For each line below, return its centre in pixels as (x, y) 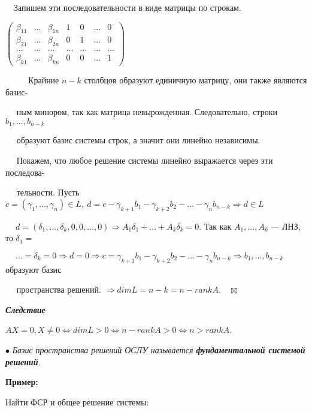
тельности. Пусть (48, 192)
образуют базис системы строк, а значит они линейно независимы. (138, 140)
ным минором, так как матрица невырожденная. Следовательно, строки (147, 112)
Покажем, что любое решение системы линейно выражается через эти (145, 160)
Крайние (44, 80)
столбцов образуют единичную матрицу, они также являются (196, 80)
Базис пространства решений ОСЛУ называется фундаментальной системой (159, 349)
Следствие (25, 309)
